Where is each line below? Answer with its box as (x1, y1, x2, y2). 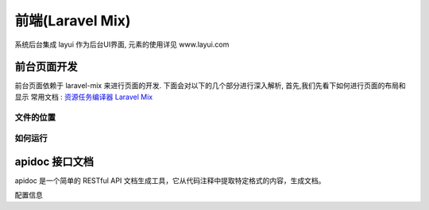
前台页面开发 (14, 60, 78, 74)
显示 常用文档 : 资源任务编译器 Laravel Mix (14, 92, 153, 101)
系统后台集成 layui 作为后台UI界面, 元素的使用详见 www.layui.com (14, 40, 230, 49)
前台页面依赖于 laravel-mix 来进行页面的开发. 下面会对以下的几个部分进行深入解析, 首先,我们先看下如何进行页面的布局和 (14, 81, 406, 90)
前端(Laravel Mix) (14, 12, 131, 29)
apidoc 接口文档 (14, 155, 95, 168)
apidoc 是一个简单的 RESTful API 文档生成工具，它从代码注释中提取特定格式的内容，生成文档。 (14, 175, 326, 185)
